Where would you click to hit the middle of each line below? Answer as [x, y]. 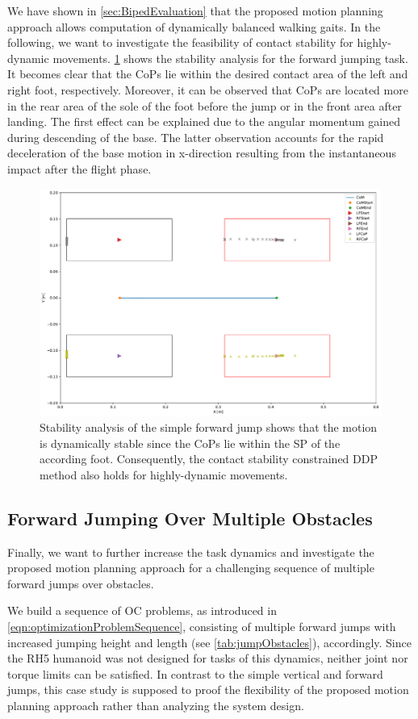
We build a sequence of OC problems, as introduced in [142, 610]
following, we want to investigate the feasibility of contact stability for [180, 42]
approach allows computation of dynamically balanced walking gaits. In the [194, 26]
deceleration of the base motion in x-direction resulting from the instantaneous [202, 153]
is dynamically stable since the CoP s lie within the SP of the [190, 443]
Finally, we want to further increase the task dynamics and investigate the [191, 552]
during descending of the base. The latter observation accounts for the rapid [196, 137]
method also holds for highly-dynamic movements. [164, 474]
